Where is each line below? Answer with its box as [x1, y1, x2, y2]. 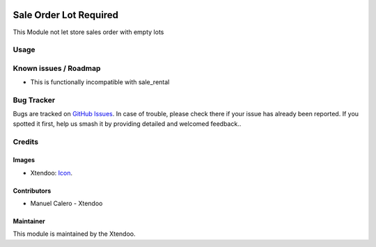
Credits [13, 136, 38, 146]
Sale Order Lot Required [13, 9, 118, 21]
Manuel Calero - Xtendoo [30, 199, 103, 208]
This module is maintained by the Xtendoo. [13, 230, 136, 238]
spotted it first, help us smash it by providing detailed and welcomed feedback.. [13, 119, 242, 128]
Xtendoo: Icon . [30, 168, 73, 177]
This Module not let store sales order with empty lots [13, 28, 164, 36]
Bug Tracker [13, 95, 56, 104]
